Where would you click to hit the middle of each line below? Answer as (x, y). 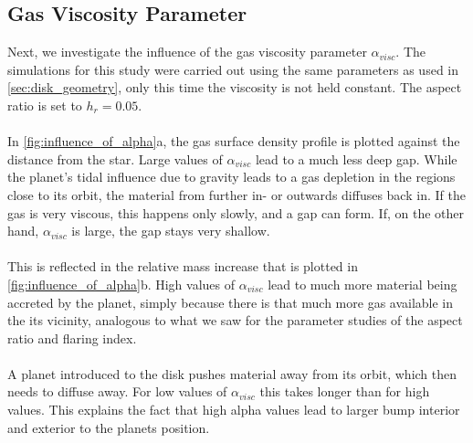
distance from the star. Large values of (115, 158)
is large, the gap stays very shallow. (171, 231)
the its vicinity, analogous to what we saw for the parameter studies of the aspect (235, 320)
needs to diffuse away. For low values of (117, 391)
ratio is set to (45, 105)
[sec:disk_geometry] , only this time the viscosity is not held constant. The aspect (235, 87)
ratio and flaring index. (72, 338)
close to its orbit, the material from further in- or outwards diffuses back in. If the (236, 194)
